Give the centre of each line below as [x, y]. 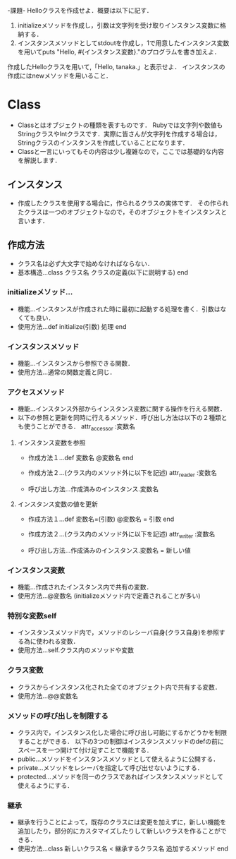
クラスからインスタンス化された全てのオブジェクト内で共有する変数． [119, 687]
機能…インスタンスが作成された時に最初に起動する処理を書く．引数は [119, 308]
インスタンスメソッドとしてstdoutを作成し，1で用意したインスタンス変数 [123, 43]
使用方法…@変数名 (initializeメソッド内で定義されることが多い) [109, 596]
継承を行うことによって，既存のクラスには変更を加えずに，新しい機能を [122, 822]
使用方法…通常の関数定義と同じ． [67, 372]
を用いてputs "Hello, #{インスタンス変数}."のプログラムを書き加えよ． [119, 52]
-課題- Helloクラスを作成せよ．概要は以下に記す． [80, 10]
